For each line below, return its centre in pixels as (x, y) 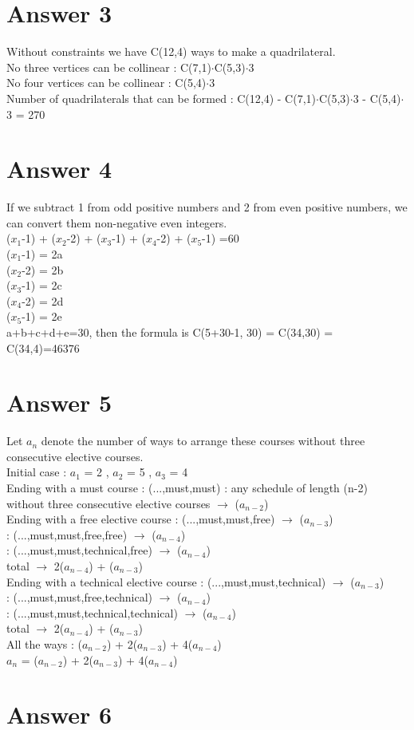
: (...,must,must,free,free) (67, 534)
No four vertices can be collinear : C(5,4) (106, 83)
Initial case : (37, 472)
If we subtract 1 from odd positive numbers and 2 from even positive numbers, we (207, 207)
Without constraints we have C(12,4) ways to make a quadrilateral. (171, 51)
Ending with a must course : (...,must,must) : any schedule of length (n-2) (187, 488)
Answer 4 (59, 169)
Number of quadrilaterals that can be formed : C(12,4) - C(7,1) (161, 98)
